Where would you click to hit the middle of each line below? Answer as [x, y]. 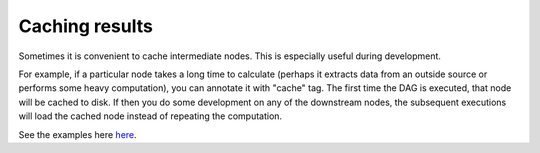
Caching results [86, 26]
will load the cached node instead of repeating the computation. [150, 116]
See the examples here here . [77, 134]
